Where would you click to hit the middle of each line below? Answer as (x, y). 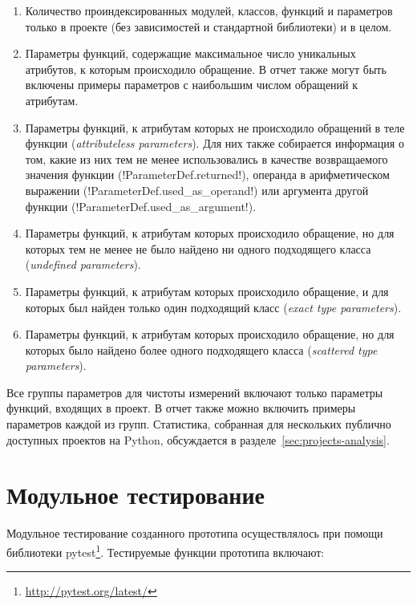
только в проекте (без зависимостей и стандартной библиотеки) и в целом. (208, 26)
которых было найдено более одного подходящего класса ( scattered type (201, 349)
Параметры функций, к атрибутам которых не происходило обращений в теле (215, 127)
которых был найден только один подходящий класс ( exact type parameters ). (213, 307)
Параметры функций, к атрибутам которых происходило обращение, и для (207, 291)
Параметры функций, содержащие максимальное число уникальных (190, 53)
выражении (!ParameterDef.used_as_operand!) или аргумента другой (197, 190)
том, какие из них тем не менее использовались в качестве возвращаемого (206, 158)
